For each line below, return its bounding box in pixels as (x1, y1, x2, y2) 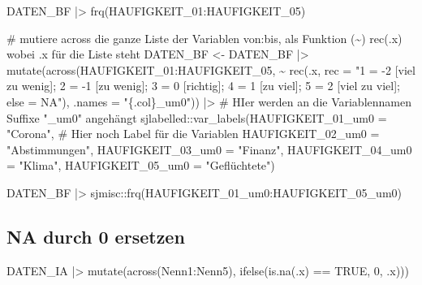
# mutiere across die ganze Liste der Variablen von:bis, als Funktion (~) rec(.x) (6, 29, 403, 46)
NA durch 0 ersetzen (6, 223, 185, 248)
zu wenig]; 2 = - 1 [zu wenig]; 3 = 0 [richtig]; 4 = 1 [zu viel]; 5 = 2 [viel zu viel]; (6, 77, 400, 94)
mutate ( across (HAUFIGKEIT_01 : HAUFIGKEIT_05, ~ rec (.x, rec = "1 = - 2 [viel (6, 61, 416, 78)
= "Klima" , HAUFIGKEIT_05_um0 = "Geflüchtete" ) (6, 157, 275, 174)
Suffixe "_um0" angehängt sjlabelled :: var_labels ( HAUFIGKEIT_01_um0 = (6, 109, 387, 126)
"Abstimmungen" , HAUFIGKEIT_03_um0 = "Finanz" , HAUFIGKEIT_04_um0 (6, 140, 412, 158)
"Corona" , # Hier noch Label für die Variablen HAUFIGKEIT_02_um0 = (6, 125, 380, 142)
